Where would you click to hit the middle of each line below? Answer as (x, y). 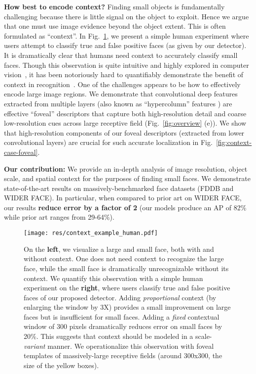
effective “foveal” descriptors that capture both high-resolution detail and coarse (125, 113)
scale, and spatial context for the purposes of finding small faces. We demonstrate (127, 178)
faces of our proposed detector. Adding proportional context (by (120, 297)
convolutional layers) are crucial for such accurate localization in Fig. (108, 142)
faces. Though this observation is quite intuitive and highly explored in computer (127, 65)
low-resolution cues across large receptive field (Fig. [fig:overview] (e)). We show (125, 123)
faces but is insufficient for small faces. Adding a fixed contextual (122, 316)
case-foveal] (21, 152)
